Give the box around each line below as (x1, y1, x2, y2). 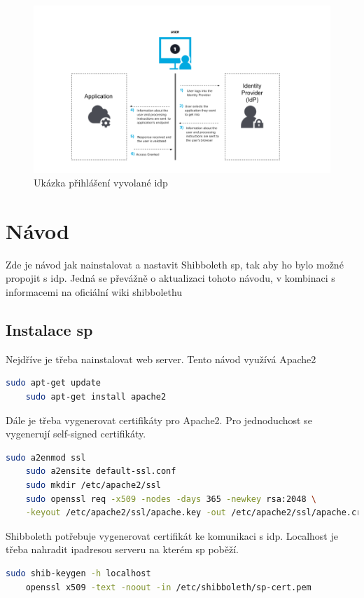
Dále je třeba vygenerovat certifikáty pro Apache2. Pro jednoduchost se (6, 412, 312, 427)
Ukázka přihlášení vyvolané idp (34, 175, 168, 190)
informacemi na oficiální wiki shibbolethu (6, 285, 183, 299)
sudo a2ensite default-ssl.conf (25, 466, 176, 477)
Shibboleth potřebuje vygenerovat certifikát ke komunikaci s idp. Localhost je (6, 528, 338, 543)
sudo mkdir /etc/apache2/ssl (25, 480, 161, 490)
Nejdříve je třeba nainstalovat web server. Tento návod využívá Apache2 (6, 351, 316, 366)
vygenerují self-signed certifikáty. (6, 426, 146, 441)
